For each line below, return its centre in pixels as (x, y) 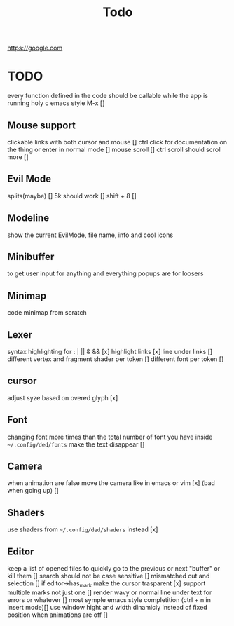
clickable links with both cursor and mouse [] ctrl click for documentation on (117, 142)
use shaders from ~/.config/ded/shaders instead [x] (83, 529)
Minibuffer (31, 257)
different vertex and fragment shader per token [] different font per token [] (116, 359)
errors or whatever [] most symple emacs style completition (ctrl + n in (109, 599)
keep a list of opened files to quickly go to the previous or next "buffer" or (114, 569)
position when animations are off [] (58, 615)
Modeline (28, 218)
